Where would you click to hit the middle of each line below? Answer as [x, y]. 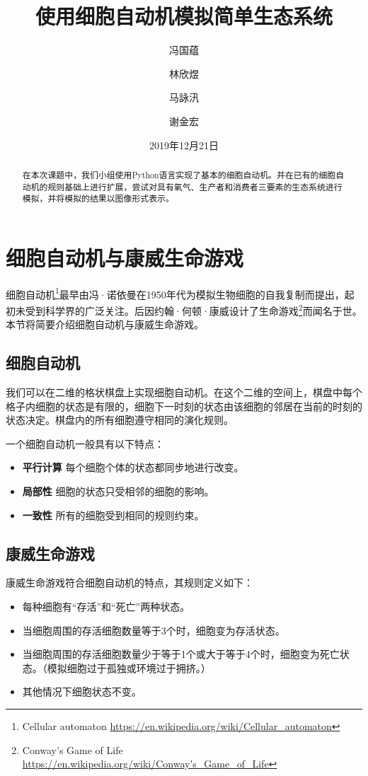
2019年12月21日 [184, 145]
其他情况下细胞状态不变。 [82, 691]
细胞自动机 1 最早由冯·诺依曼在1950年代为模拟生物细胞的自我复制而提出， [175, 293]
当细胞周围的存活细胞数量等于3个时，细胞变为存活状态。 [154, 630]
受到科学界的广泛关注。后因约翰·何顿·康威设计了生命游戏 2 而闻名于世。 [194, 309]
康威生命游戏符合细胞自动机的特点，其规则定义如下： [130, 583]
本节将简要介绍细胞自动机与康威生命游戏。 [105, 324]
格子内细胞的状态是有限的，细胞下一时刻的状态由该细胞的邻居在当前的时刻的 [184, 406]
